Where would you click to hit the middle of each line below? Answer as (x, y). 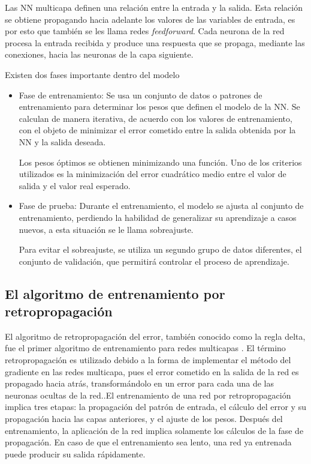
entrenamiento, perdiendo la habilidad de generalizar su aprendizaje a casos (158, 217)
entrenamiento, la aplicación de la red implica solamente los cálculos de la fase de (154, 430)
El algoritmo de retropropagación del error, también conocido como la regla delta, (155, 336)
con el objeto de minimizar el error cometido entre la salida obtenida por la (157, 130)
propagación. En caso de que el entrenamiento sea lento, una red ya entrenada (148, 442)
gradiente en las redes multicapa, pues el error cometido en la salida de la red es (152, 371)
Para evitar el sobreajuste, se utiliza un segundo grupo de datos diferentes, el (160, 249)
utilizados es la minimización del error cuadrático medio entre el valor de (153, 174)
